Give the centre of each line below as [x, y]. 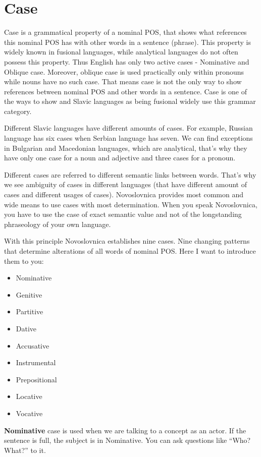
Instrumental [36, 362]
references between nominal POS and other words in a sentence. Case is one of [125, 91]
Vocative [29, 413]
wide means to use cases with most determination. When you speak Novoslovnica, [131, 204]
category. [18, 111]
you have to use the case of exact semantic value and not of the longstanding [123, 214]
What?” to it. [25, 450]
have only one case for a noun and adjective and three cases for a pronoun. [120, 158]
